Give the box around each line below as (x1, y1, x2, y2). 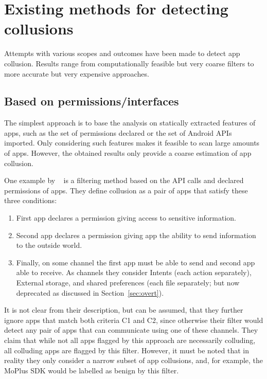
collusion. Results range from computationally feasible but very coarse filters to (4, 58, 254, 68)
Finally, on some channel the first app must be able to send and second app (16, 257, 255, 267)
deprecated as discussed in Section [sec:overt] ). (16, 287, 164, 298)
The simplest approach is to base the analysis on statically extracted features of (4, 117, 256, 128)
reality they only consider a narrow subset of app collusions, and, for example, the (4, 355, 263, 366)
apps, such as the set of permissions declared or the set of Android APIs (4, 127, 232, 138)
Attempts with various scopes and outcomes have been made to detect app (4, 48, 240, 59)
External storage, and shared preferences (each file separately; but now (16, 277, 240, 288)
